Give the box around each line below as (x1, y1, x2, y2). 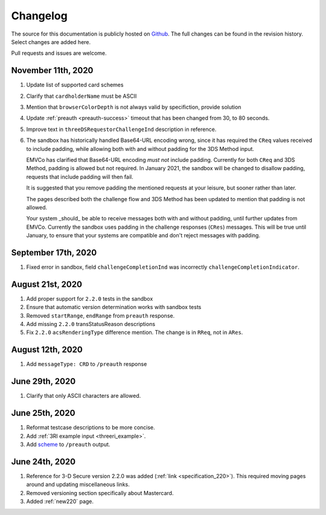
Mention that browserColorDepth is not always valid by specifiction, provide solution (26, 103, 241, 111)
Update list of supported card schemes (26, 82, 124, 89)
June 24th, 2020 (11, 456, 75, 467)
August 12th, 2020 (11, 345, 83, 355)
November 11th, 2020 (11, 65, 94, 75)
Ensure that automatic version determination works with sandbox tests (26, 304, 202, 311)
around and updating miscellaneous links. (26, 481, 130, 488)
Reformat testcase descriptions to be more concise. (26, 424, 155, 431)
